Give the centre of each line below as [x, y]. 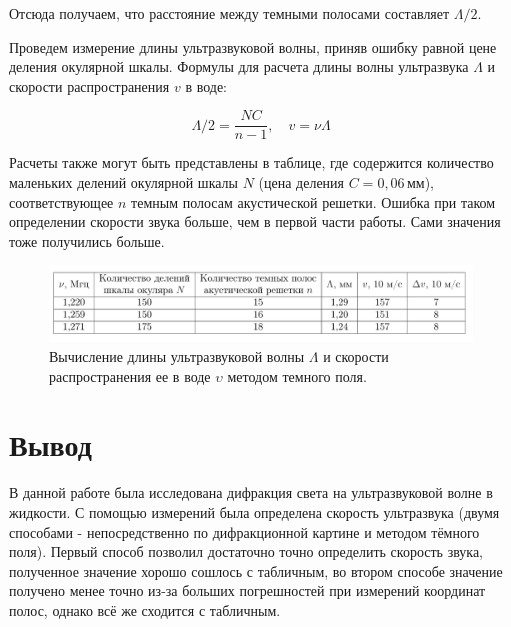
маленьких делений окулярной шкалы [123, 182]
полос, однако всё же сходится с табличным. [145, 609]
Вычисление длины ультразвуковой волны [177, 356]
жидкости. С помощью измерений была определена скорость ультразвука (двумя [254, 511]
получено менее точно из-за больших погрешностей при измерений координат [247, 590]
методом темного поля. [297, 375]
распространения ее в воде [130, 375]
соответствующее [61, 201]
